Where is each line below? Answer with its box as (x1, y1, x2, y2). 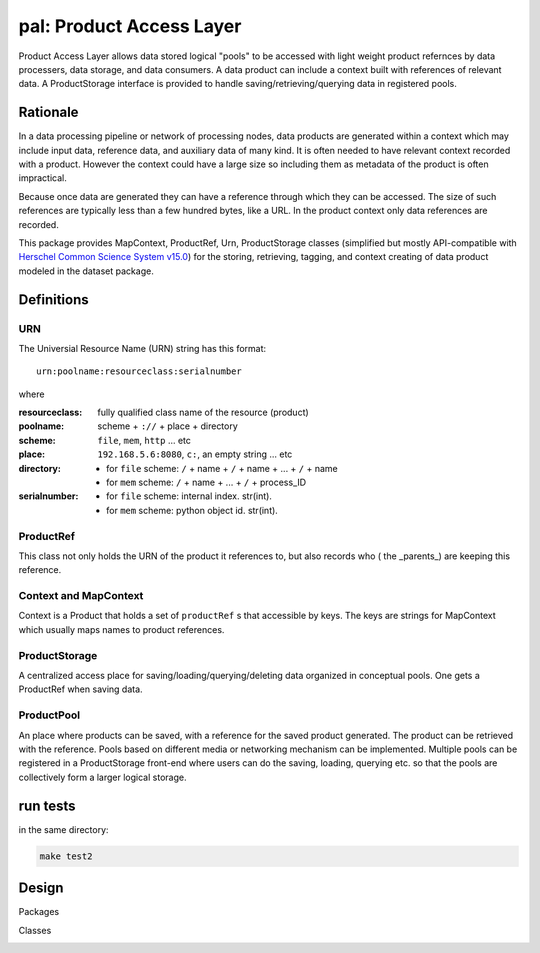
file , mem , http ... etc (97, 434, 192, 446)
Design (18, 880, 64, 897)
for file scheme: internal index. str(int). (106, 490, 272, 502)
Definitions (18, 291, 89, 308)
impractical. (18, 172, 67, 184)
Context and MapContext (18, 589, 144, 603)
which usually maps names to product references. (18, 623, 225, 635)
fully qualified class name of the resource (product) (97, 406, 309, 419)
